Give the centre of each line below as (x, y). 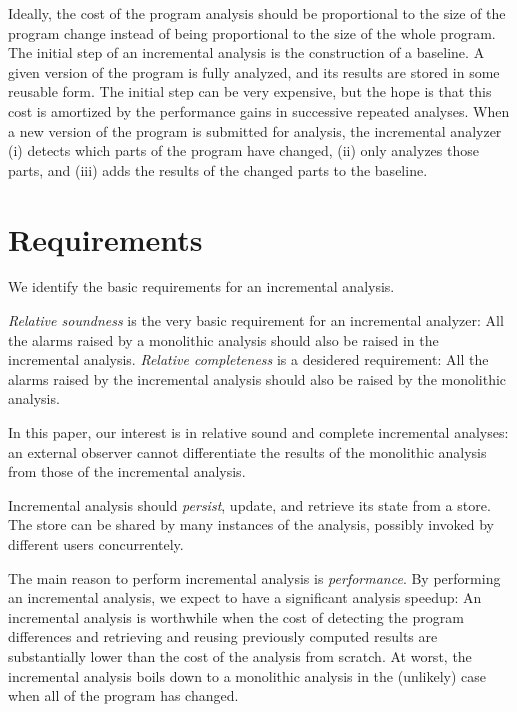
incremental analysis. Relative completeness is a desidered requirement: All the (248, 359)
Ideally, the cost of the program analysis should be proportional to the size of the (257, 13)
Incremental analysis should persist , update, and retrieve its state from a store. (249, 504)
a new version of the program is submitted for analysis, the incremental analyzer (255, 130)
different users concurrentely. (96, 544)
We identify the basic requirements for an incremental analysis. (201, 286)
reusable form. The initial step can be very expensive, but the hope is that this (250, 91)
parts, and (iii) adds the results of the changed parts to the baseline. (218, 169)
